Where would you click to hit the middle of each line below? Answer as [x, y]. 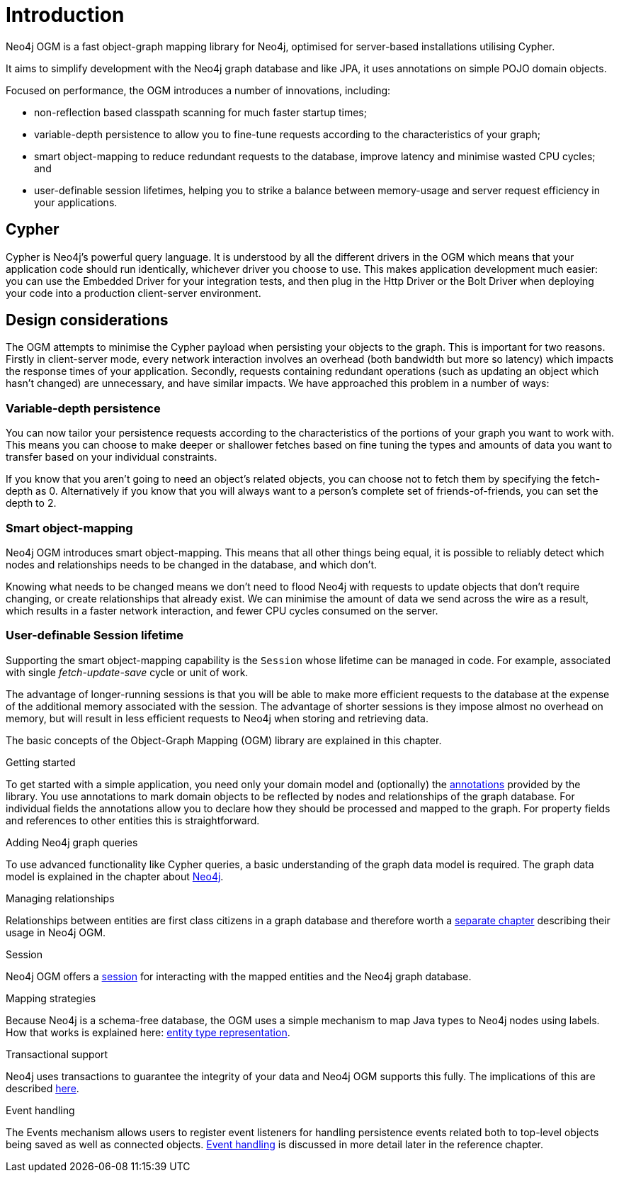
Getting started [41, 762]
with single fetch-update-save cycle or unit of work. [127, 672]
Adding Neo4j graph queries [72, 842]
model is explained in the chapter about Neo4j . [115, 876]
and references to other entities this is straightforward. [133, 820]
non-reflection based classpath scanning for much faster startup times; [200, 112]
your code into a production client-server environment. [134, 293]
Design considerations [87, 320]
